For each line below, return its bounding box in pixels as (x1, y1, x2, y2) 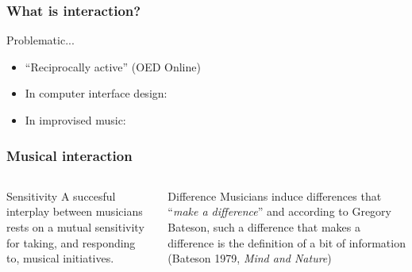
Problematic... (6, 32, 75, 48)
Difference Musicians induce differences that (167, 187, 382, 204)
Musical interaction (6, 145, 133, 165)
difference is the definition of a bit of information (167, 234, 406, 251)
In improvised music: (25, 112, 126, 128)
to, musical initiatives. (6, 250, 114, 266)
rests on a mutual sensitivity (6, 219, 144, 235)
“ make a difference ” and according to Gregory (167, 203, 391, 220)
